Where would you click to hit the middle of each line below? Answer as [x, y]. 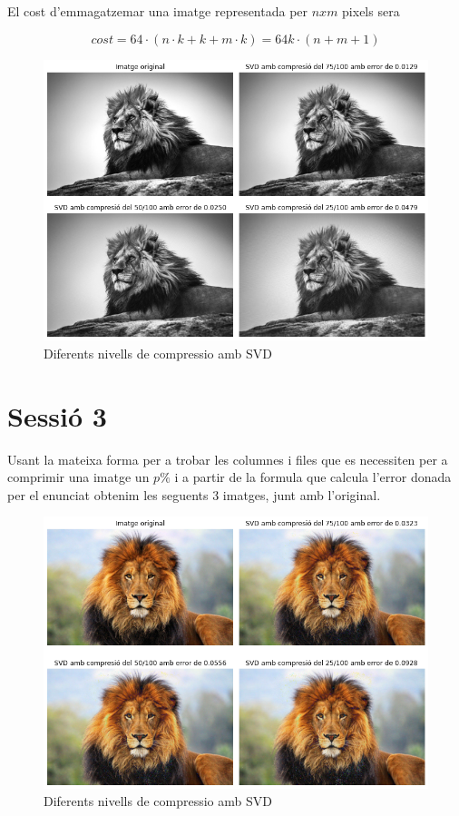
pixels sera [371, 11]
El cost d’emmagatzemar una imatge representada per [158, 11]
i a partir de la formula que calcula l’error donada [313, 477]
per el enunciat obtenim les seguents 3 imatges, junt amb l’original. [194, 494]
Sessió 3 [57, 415]
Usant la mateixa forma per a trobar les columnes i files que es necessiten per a [228, 459]
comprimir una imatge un [78, 477]
